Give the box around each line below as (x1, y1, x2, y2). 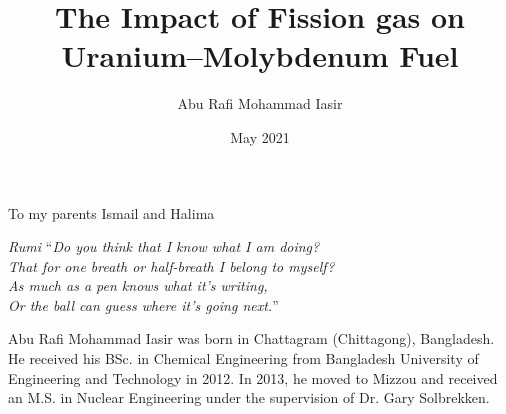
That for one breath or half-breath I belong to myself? (8, 255, 335, 276)
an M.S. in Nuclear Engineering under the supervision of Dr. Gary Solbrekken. (8, 387, 490, 408)
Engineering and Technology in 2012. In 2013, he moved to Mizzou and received (8, 367, 498, 388)
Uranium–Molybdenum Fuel (61, 35, 459, 76)
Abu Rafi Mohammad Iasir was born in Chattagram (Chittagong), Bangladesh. (8, 328, 495, 349)
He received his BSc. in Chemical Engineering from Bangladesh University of (8, 348, 479, 369)
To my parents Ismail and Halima (8, 202, 215, 223)
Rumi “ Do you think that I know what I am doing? (8, 236, 320, 257)
